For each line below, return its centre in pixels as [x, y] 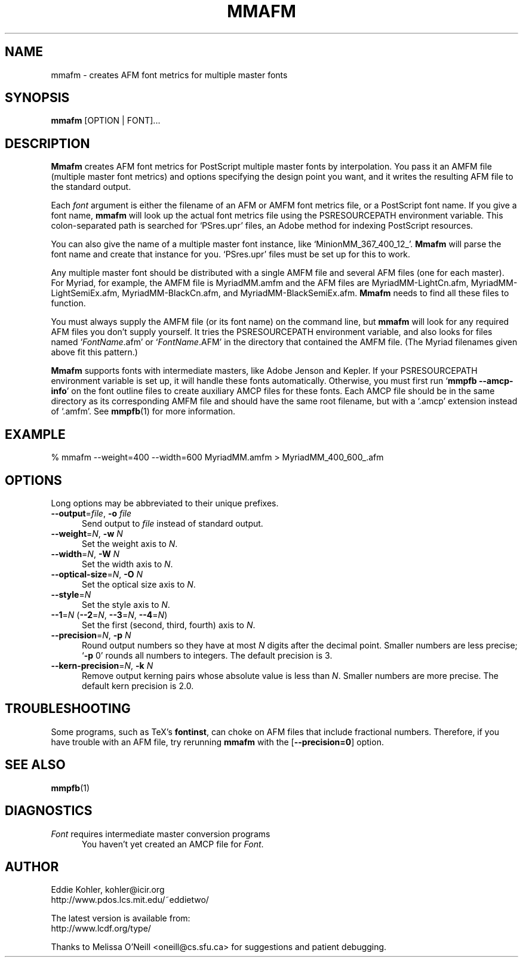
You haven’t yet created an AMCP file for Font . [173, 844]
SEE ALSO [35, 765]
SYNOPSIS [37, 98]
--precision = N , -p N [91, 635]
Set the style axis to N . [126, 604]
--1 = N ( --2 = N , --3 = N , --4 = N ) [109, 614]
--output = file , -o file [91, 513]
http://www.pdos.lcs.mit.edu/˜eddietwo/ [130, 900]
